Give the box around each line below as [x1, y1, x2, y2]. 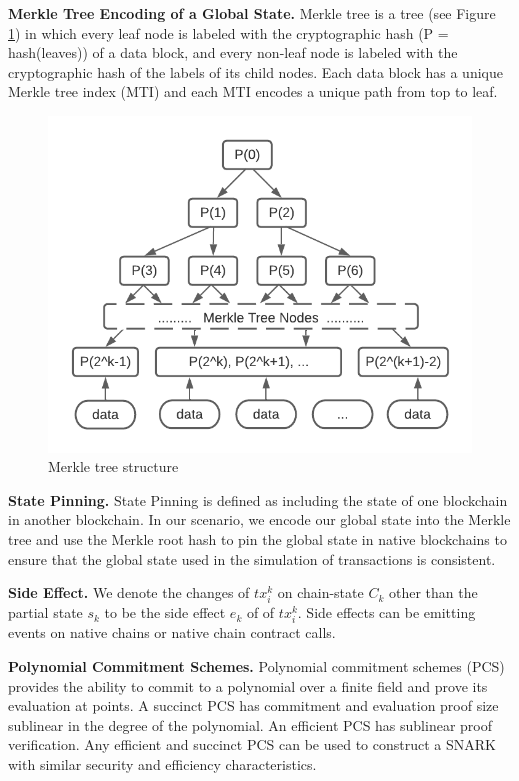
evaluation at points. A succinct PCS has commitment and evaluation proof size [8, 695, 499, 716]
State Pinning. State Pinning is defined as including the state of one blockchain [8, 489, 508, 510]
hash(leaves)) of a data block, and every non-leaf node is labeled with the [8, 42, 458, 63]
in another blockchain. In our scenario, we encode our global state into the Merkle [8, 509, 511, 530]
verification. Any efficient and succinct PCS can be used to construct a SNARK [8, 734, 496, 755]
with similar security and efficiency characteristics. [8, 754, 317, 775]
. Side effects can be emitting [297, 602, 476, 623]
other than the [388, 582, 478, 603]
